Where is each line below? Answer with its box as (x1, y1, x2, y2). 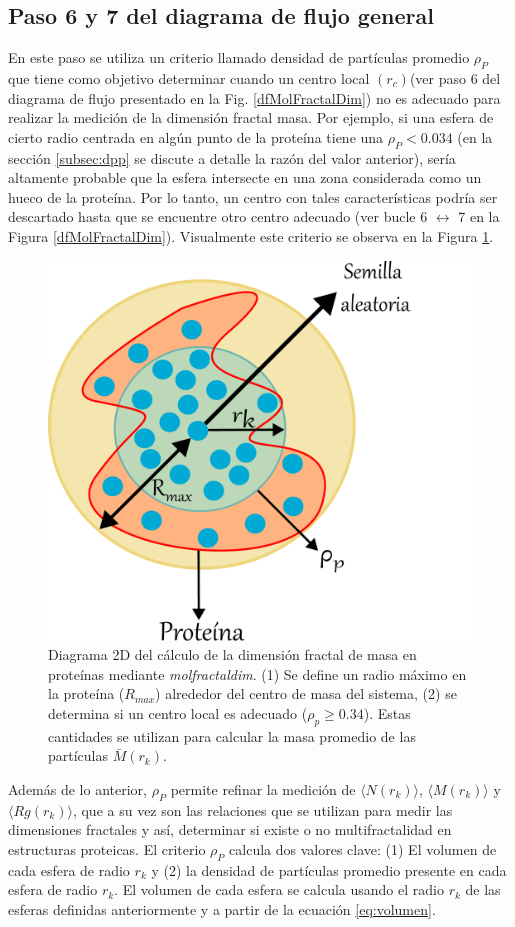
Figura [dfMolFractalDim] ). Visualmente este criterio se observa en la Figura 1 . (8, 225, 494, 246)
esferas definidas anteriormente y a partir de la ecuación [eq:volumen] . (8, 898, 436, 919)
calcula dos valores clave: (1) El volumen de (229, 839, 497, 859)
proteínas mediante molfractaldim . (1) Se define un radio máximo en (48, 663, 467, 684)
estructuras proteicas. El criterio (8, 839, 206, 859)
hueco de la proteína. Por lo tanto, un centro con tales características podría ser (8, 186, 498, 207)
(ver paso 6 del (409, 68, 501, 88)
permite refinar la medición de (170, 779, 356, 800)
